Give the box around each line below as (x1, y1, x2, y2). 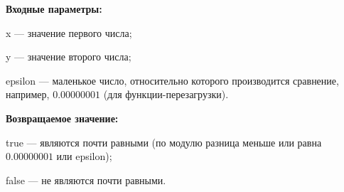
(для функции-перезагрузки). (103, 87, 229, 102)
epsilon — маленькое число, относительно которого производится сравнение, (6, 73, 339, 87)
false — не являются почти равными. (6, 172, 166, 187)
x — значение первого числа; (6, 25, 132, 40)
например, (6, 87, 50, 102)
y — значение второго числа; (6, 49, 131, 64)
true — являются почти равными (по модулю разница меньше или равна (6, 134, 322, 149)
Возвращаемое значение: (6, 110, 119, 125)
